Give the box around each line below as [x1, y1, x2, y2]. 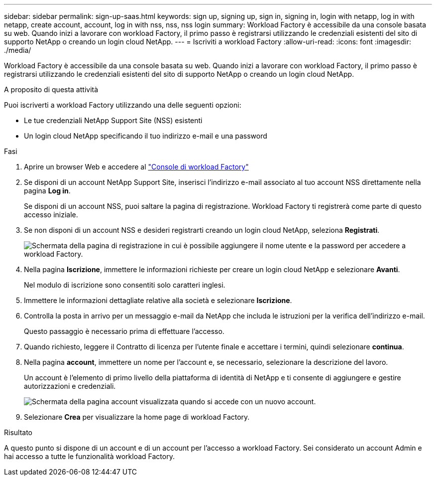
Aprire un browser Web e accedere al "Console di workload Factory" [24, 162, 249, 171]
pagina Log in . [24, 186, 71, 195]
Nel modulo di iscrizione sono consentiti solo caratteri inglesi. [24, 281, 225, 289]
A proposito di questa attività [4, 85, 99, 94]
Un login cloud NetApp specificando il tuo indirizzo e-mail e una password [24, 132, 267, 140]
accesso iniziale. [24, 210, 78, 219]
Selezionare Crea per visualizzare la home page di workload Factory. [24, 413, 250, 421]
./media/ [4, 46, 31, 54]
